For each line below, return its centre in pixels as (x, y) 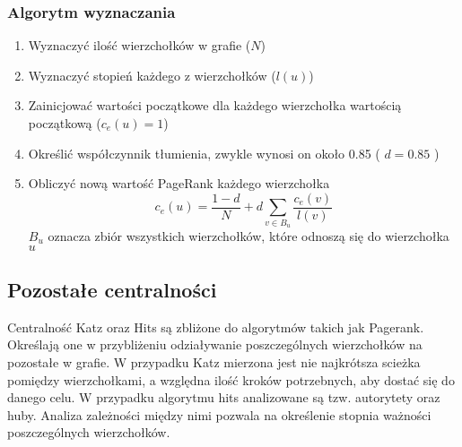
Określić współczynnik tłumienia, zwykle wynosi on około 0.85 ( (204, 153)
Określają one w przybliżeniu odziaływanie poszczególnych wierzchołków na (215, 344)
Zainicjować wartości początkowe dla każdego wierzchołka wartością (215, 105)
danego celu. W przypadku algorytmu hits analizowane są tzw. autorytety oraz (224, 397)
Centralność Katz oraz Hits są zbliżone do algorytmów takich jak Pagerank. (216, 327)
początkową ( (65, 123)
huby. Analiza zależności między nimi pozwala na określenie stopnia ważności (219, 414)
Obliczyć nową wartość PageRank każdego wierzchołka (179, 183)
